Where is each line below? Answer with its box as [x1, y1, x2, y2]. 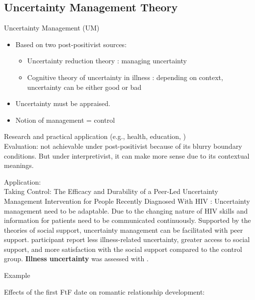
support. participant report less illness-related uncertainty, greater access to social [4, 234, 250, 245]
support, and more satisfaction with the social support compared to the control [4, 244, 242, 254]
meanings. [4, 160, 34, 170]
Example [4, 270, 30, 280]
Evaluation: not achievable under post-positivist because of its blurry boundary [4, 140, 242, 151]
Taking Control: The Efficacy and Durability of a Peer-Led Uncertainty [4, 186, 218, 196]
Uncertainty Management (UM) [4, 23, 100, 33]
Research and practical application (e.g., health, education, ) [4, 131, 186, 141]
